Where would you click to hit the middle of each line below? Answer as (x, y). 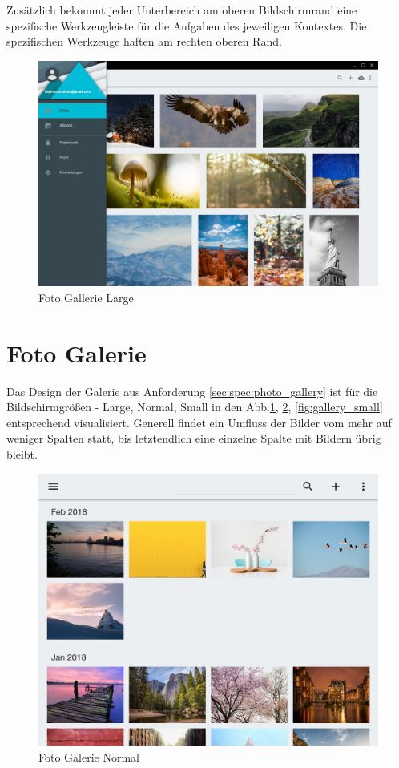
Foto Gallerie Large (86, 297)
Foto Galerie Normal (89, 756)
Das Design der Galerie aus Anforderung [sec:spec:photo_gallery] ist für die (192, 391)
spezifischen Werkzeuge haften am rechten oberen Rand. (144, 41)
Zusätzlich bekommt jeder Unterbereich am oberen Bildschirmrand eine (182, 10)
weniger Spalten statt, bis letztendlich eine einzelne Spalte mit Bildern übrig (194, 438)
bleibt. (22, 454)
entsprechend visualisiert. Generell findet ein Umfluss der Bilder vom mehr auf (199, 422)
